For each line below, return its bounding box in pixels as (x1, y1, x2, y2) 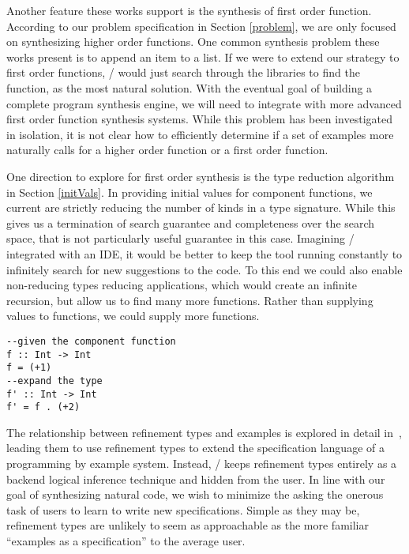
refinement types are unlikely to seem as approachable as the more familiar (6, 517, 369, 533)
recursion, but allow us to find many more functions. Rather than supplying (6, 292, 373, 308)
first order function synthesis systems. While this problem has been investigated (6, 111, 392, 127)
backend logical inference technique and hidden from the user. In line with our (6, 470, 385, 487)
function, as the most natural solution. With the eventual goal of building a (6, 79, 373, 96)
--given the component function (6, 335, 176, 347)
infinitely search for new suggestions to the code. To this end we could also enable (6, 261, 403, 277)
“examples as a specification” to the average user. (6, 532, 246, 548)
